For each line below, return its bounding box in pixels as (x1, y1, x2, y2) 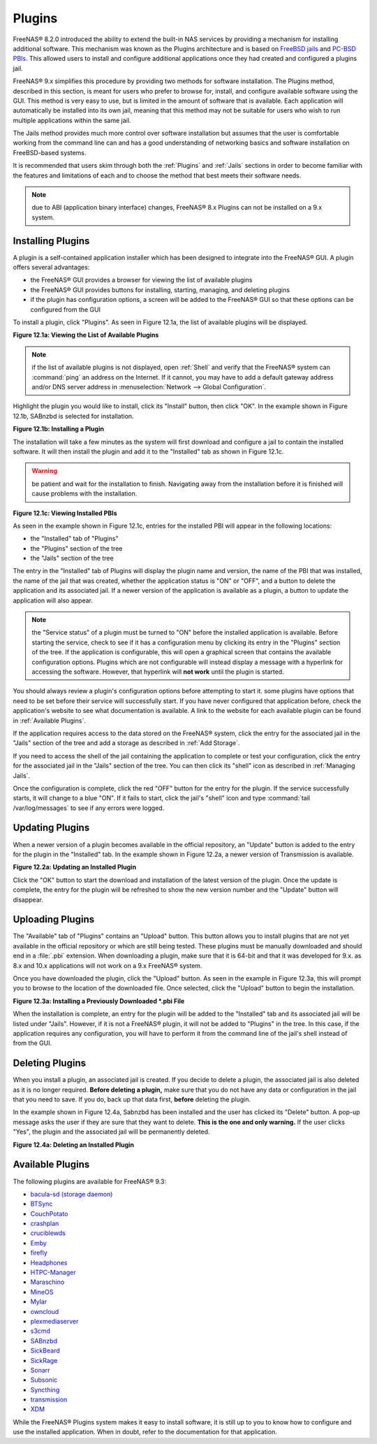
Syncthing (30, 1385, 60, 1394)
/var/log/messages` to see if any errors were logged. (13, 804, 165, 812)
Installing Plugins (13, 235, 90, 247)
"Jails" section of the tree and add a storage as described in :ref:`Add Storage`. (13, 739, 240, 747)
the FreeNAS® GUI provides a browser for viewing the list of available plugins (30, 276, 253, 284)
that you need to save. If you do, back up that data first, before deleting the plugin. (13, 1095, 251, 1104)
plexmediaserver (30, 1317, 79, 1325)
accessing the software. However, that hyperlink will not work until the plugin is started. (31, 667, 284, 676)
